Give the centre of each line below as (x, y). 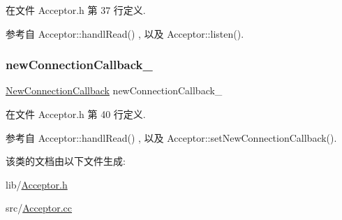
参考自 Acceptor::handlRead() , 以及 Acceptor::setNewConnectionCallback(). (171, 137)
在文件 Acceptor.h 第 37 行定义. (76, 10)
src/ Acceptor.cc (39, 208)
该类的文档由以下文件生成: (66, 161)
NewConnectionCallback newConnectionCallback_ (114, 90)
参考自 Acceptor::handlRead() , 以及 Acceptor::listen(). (125, 33)
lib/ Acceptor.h (37, 184)
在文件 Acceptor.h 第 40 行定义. (76, 114)
